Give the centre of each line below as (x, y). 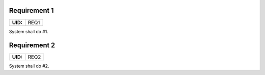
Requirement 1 (31, 10)
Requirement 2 (32, 46)
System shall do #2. (29, 66)
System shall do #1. (29, 31)
